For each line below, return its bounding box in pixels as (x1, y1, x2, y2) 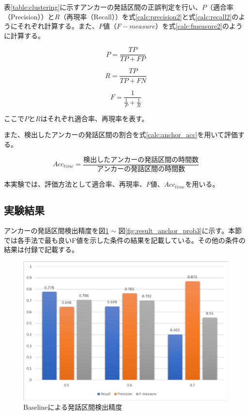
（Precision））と (4, 11, 55, 21)
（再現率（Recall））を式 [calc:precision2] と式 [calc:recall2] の (60, 11, 239, 21)
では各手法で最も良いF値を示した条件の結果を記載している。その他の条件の (4, 235, 246, 245)
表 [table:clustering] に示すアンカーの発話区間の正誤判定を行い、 (4, 2, 202, 12)
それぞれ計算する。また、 (17, 21, 99, 31)
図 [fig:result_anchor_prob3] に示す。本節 (118, 225, 242, 236)
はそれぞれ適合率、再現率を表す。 (40, 113, 149, 123)
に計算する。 (4, 30, 45, 40)
